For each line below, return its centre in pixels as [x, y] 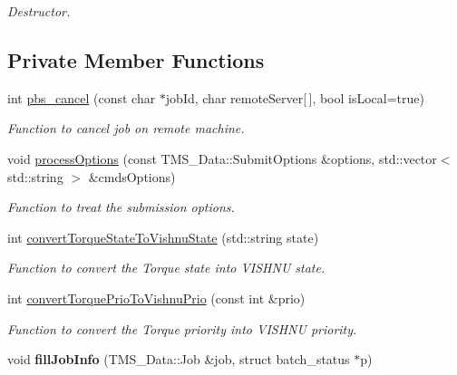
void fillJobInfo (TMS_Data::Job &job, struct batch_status [179, 359]
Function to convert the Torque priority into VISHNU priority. [182, 328]
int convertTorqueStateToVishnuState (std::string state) [163, 237]
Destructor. [39, 11]
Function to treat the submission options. [121, 207]
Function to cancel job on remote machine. [126, 128]
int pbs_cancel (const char [82, 97]
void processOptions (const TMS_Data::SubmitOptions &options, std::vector [222, 158]
